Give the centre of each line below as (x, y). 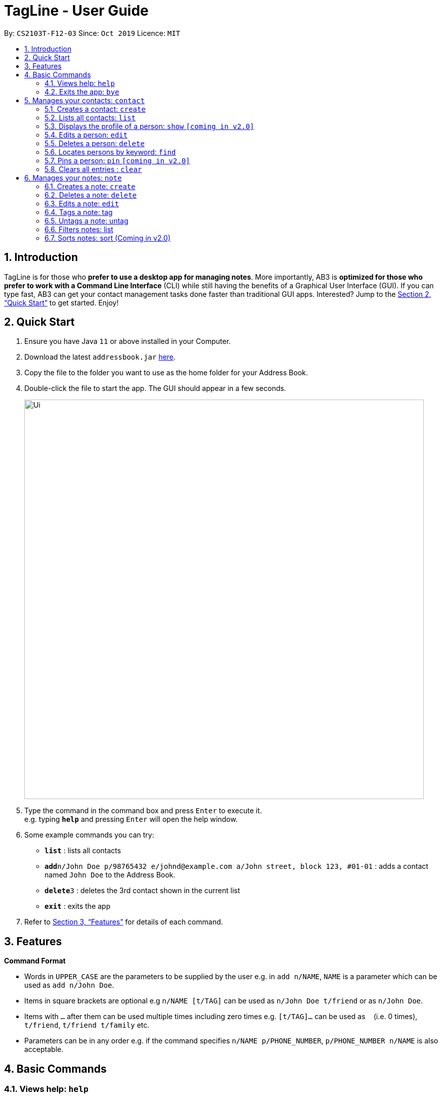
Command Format (35, 961)
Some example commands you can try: (89, 835)
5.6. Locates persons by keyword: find (110, 152)
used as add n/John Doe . (69, 985)
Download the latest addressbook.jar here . (100, 357)
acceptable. (44, 1049)
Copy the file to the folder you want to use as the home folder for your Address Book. (166, 373)
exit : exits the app (78, 906)
